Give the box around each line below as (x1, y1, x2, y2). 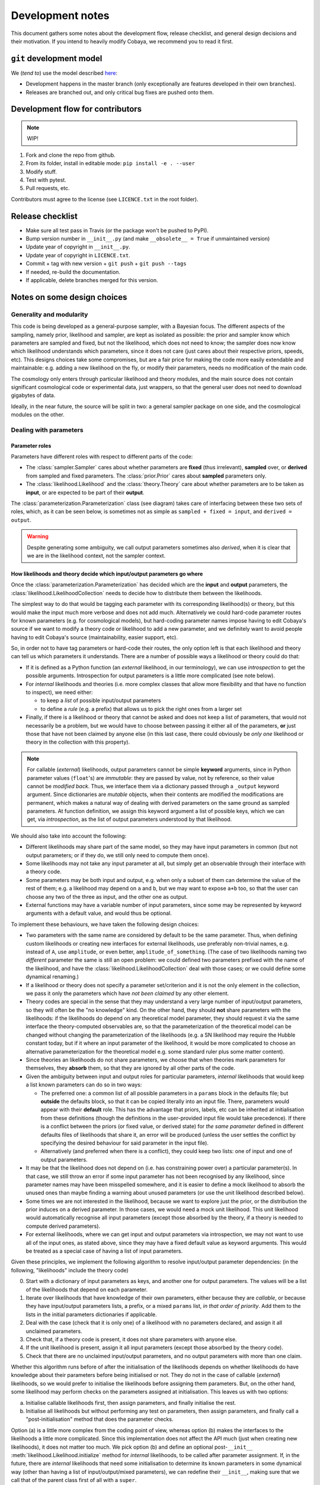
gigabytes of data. (11, 392, 56, 399)
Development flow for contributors (11, 104, 142, 114)
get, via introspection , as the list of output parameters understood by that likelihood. (27, 816, 232, 823)
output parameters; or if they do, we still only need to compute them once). (25, 851, 210, 858)
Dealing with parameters (11, 425, 84, 434)
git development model (11, 53, 103, 64)
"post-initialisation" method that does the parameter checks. (25, 1416, 174, 1423)
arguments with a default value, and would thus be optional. (25, 909, 172, 917)
